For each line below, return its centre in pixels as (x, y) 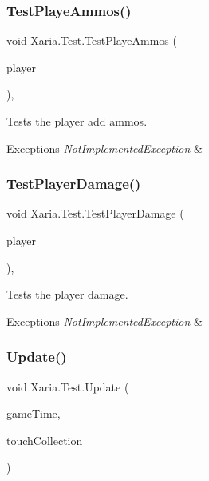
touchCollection (45, 440)
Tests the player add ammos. (77, 121)
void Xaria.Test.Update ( (68, 386)
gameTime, (34, 413)
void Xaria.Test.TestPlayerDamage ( (95, 213)
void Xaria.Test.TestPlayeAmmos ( (92, 40)
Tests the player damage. (67, 294)
